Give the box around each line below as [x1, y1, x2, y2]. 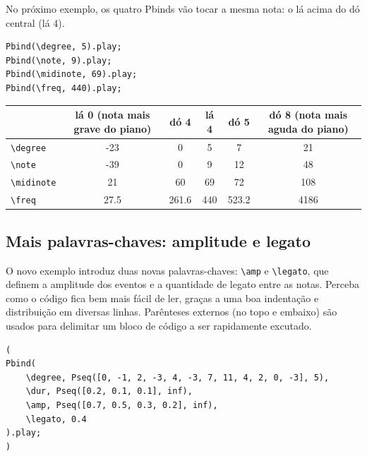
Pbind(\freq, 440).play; [6, 83, 122, 93]
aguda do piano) [267, 121, 349, 136]
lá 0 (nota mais [75, 107, 150, 122]
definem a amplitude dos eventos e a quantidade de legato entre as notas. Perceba [6, 277, 360, 292]
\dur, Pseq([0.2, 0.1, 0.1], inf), [25, 386, 193, 397]
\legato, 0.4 [25, 414, 87, 424]
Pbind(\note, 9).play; [6, 55, 112, 66]
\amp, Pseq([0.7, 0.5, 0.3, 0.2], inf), [25, 400, 218, 410]
